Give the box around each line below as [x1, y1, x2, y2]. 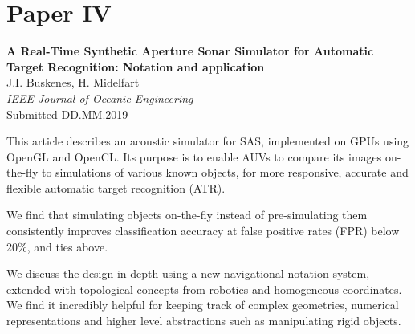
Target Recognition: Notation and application [6, 58, 265, 75]
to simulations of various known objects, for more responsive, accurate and [41, 164, 409, 181]
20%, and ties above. [6, 238, 108, 255]
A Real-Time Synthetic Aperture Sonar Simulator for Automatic [6, 43, 374, 59]
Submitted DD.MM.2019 [6, 105, 128, 122]
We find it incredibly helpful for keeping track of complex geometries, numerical [6, 296, 399, 313]
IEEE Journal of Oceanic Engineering [6, 89, 193, 106]
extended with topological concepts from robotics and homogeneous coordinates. [6, 280, 402, 297]
